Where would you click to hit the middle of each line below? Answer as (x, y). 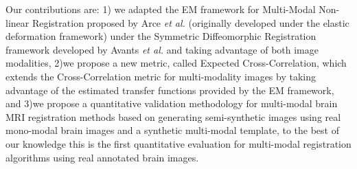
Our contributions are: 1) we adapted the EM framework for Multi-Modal (161, 9)
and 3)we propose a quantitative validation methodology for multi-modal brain (172, 103)
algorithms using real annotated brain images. (102, 157)
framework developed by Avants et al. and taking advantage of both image (162, 49)
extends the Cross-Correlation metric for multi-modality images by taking (161, 76)
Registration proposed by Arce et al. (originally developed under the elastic (191, 22)
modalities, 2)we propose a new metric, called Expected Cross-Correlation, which (176, 63)
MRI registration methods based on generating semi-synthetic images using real (173, 116)
